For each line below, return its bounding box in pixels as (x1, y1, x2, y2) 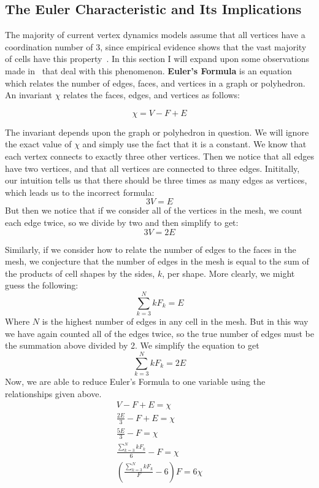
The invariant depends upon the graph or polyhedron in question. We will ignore (5, 125, 309, 138)
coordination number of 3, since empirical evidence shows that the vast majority (5, 40, 307, 53)
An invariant (5, 88, 53, 101)
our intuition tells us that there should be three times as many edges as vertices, (5, 174, 307, 187)
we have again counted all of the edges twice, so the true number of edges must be (5, 327, 314, 339)
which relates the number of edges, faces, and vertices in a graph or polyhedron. (5, 76, 306, 89)
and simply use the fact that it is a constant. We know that (82, 137, 307, 150)
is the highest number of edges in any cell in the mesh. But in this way (42, 315, 309, 328)
